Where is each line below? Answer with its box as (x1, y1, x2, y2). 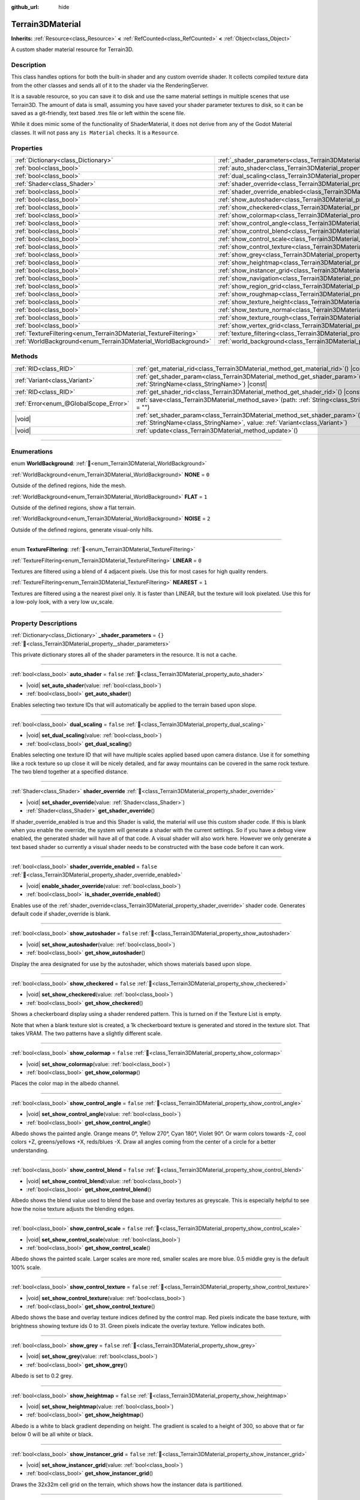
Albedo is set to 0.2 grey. (11, 1372, 73, 1379)
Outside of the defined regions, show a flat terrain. (11, 504, 136, 511)
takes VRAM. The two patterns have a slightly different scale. (11, 1030, 162, 1037)
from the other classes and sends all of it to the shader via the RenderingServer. (11, 82, 209, 89)
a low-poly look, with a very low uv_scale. (11, 598, 114, 605)
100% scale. (11, 1264, 42, 1271)
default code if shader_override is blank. (11, 910, 111, 917)
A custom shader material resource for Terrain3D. (11, 46, 134, 53)
